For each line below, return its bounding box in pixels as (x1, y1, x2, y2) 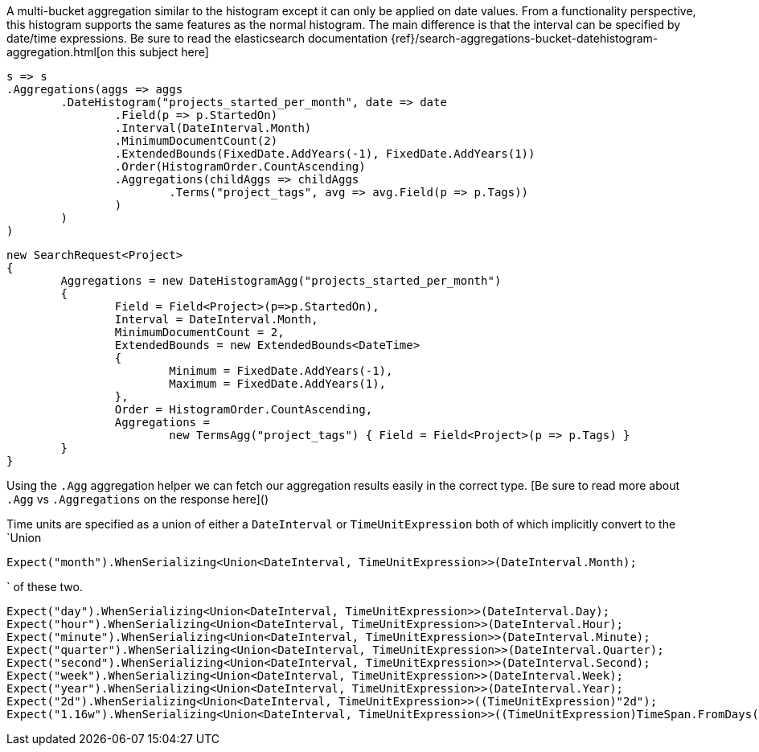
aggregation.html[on (6, 45, 114, 59)
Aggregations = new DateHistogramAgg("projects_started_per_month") (60, 274, 502, 287)
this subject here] (117, 45, 209, 59)
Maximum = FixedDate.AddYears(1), (169, 377, 387, 390)
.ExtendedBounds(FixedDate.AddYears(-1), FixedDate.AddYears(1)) (114, 147, 535, 160)
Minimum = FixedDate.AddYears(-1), (169, 364, 393, 377)
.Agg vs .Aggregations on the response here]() (6, 492, 269, 506)
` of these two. (6, 580, 83, 594)
